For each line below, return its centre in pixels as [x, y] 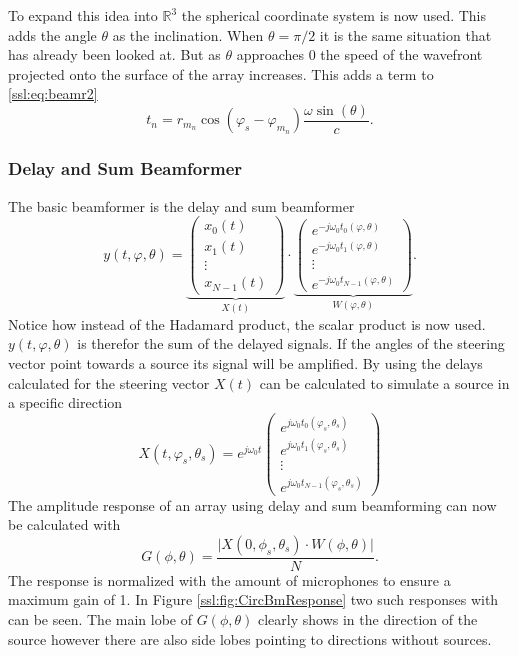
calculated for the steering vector [109, 382]
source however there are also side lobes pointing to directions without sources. [250, 638]
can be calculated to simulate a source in [384, 382]
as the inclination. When [188, 34]
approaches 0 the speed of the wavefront [359, 54]
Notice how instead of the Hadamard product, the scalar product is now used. [247, 323]
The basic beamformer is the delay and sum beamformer [181, 205]
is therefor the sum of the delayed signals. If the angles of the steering [291, 343]
